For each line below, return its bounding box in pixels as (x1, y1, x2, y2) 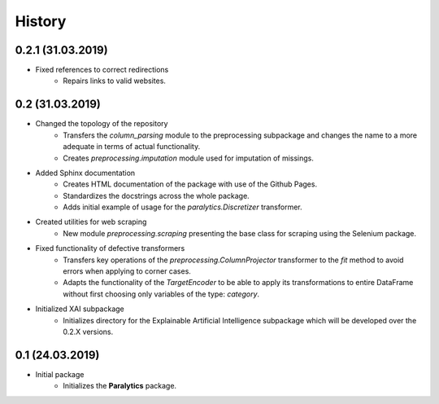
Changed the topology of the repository (35, 119, 168, 129)
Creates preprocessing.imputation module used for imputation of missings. (63, 153, 315, 163)
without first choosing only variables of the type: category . (63, 289, 260, 299)
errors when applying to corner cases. (63, 266, 191, 276)
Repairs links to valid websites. (63, 76, 167, 86)
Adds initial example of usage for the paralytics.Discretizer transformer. (63, 202, 302, 212)
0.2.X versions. (63, 327, 114, 336)
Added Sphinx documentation (35, 168, 136, 178)
